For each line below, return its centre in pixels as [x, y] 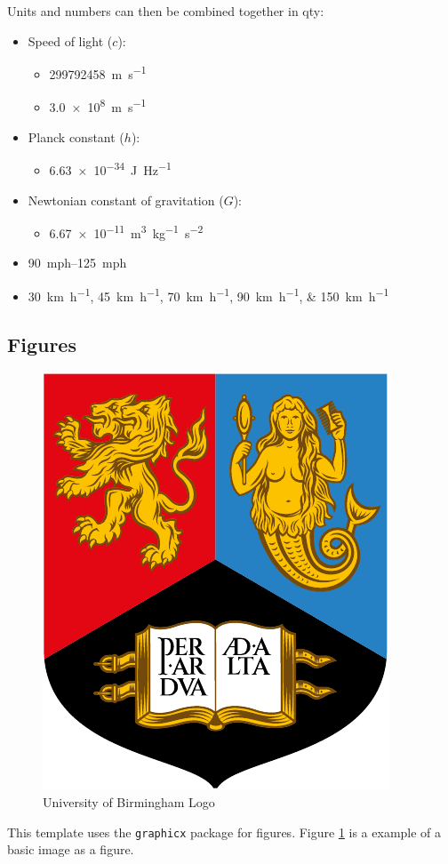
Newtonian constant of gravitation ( [126, 200]
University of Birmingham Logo [129, 802]
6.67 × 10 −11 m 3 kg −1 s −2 [126, 232]
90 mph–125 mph [77, 263]
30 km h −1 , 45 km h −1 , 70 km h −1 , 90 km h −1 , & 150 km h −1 [208, 294]
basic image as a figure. [71, 849]
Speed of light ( [70, 40]
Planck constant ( [76, 136]
